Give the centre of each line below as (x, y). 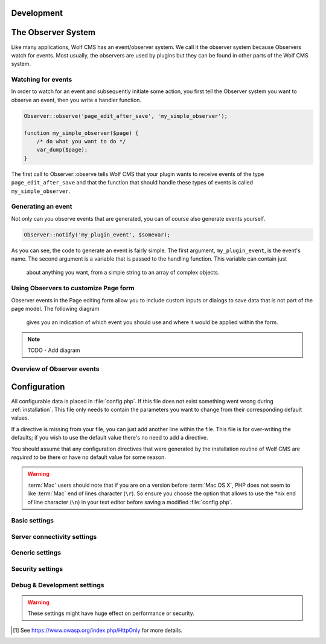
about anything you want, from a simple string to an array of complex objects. (123, 273)
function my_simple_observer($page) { (81, 133)
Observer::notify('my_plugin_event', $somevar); (97, 235)
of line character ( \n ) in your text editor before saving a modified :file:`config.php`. (130, 502)
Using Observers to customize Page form (73, 288)
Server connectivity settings (54, 536)
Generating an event (42, 207)
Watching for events (42, 80)
